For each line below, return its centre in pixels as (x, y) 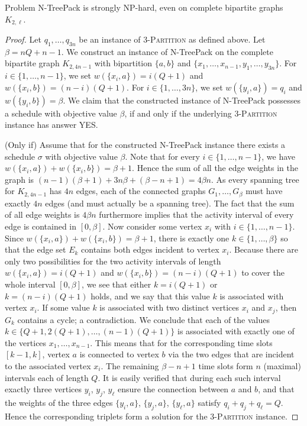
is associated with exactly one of (236, 331)
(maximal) (282, 366)
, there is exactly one (191, 238)
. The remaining (130, 366)
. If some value (63, 307)
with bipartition (123, 63)
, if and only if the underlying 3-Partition (201, 113)
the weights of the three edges (59, 402)
